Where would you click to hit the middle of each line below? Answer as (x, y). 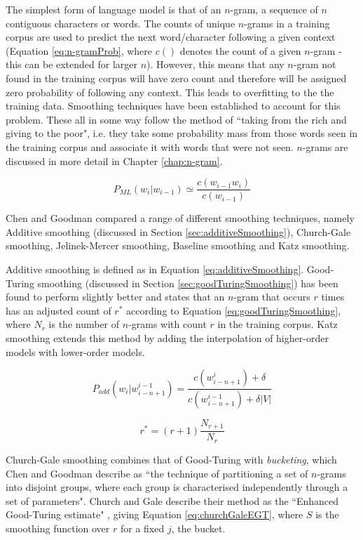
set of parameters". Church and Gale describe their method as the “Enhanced (172, 500)
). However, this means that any (215, 64)
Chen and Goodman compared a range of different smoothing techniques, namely (180, 218)
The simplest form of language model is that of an (114, 9)
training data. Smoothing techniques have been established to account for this (173, 106)
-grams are (325, 146)
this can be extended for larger (72, 64)
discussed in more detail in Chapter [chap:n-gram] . (114, 160)
